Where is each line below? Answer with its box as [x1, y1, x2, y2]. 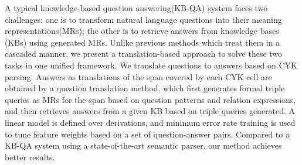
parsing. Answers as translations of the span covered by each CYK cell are [5, 70, 272, 82]
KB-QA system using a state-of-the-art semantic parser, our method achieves [5, 139, 282, 152]
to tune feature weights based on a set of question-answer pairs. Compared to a [5, 128, 290, 140]
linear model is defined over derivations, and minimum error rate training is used [5, 116, 296, 128]
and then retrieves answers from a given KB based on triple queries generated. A [5, 105, 296, 117]
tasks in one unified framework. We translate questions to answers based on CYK [5, 59, 297, 71]
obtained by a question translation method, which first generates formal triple [5, 82, 285, 94]
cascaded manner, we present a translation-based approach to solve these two [5, 47, 283, 60]
